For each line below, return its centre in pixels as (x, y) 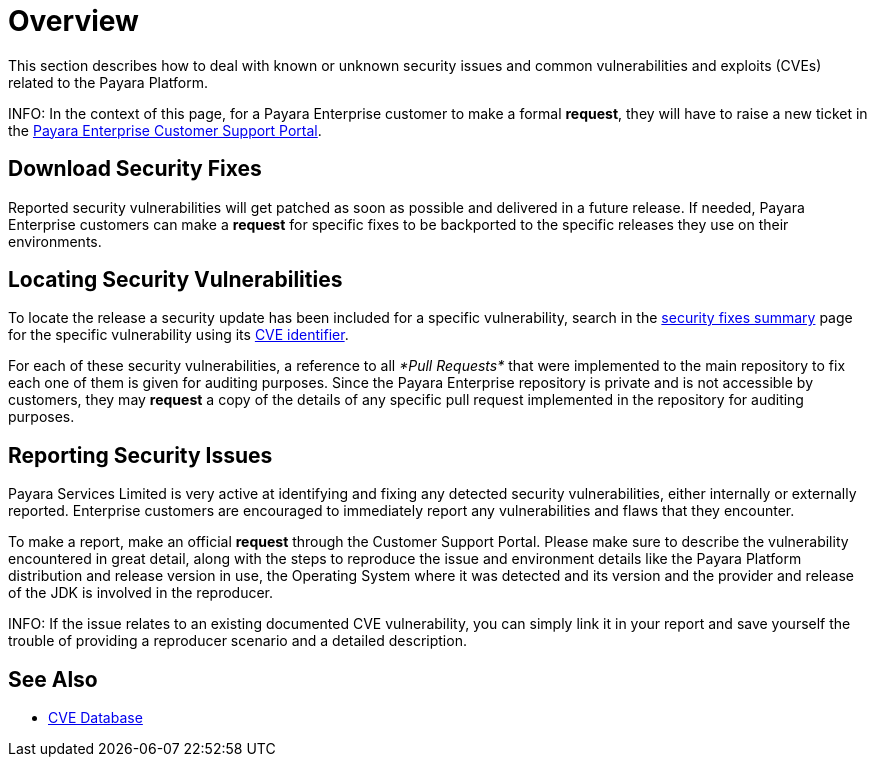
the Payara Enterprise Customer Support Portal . (165, 130)
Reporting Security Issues (140, 455)
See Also (53, 679)
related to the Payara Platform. (108, 82)
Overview (73, 21)
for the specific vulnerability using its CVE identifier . (178, 335)
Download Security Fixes (135, 169)
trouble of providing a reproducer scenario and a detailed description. (237, 641)
